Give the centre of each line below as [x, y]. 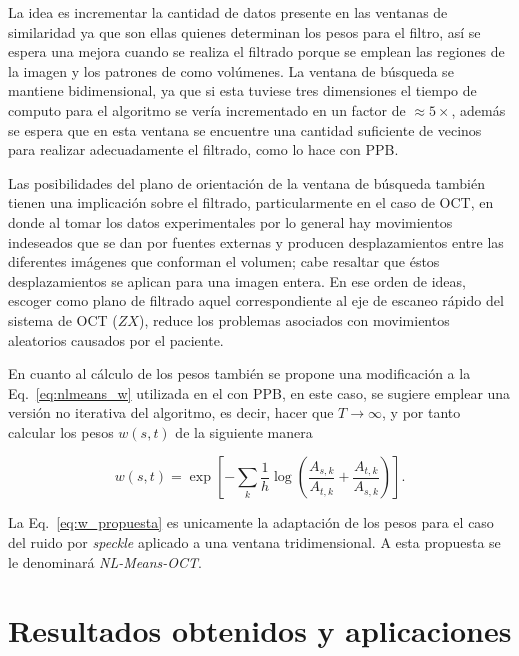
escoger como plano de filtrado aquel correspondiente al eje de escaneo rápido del [256, 300]
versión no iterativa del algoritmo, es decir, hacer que [171, 412]
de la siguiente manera [244, 431]
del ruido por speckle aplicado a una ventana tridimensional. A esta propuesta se [254, 542]
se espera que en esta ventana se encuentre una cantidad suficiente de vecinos [245, 129]
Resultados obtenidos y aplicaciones [260, 630]
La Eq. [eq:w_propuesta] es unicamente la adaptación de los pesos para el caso [251, 522]
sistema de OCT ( [63, 319]
